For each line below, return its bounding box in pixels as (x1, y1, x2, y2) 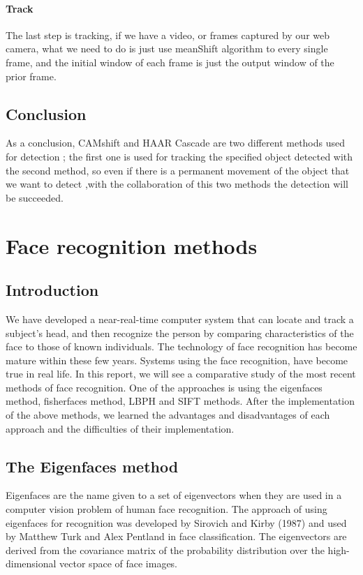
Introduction (6, 279, 99, 301)
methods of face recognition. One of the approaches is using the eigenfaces (6, 380, 323, 394)
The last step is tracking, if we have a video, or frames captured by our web (6, 27, 330, 42)
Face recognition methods (6, 231, 258, 260)
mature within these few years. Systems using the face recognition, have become (6, 352, 348, 367)
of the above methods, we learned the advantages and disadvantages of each (6, 408, 330, 422)
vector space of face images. (59, 556, 178, 571)
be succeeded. (6, 190, 64, 204)
